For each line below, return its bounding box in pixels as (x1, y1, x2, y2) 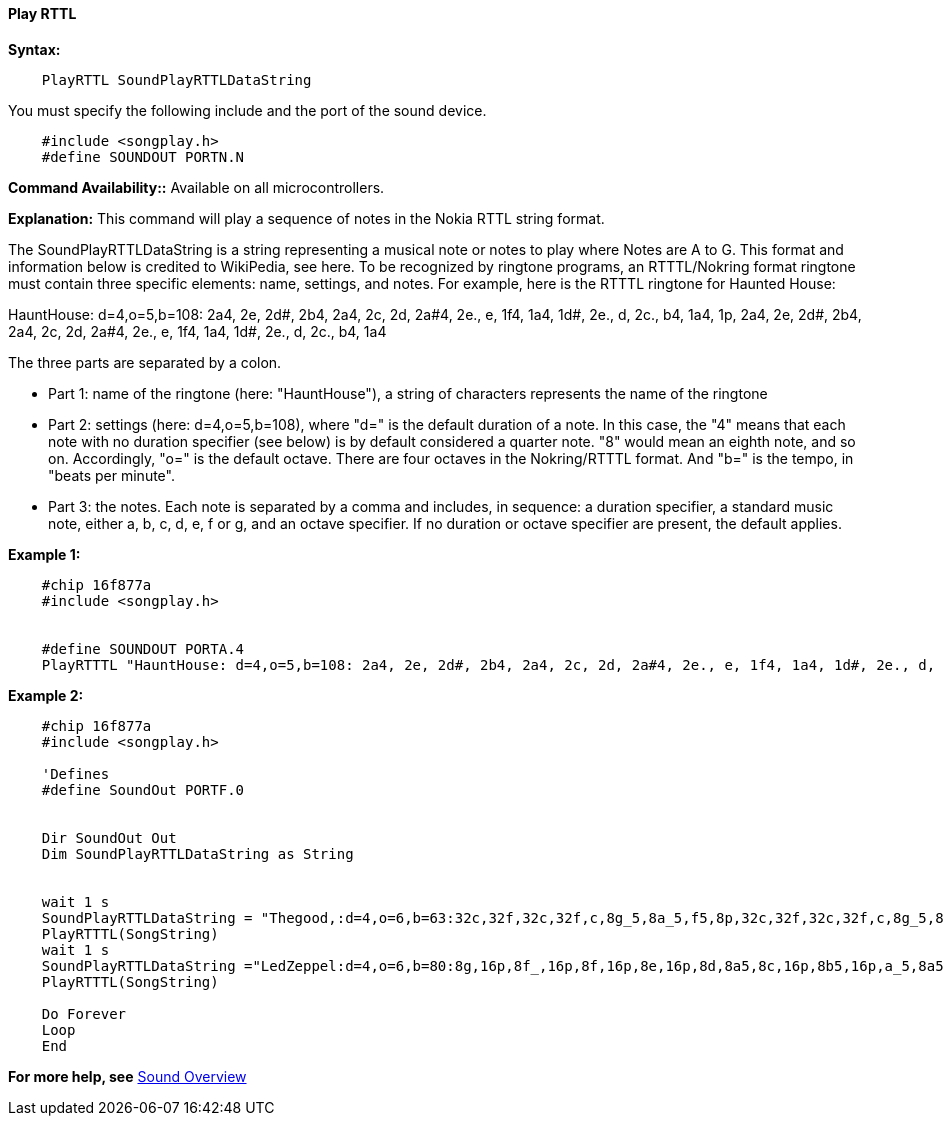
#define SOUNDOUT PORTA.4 (41, 640, 245, 657)
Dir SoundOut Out (41, 829, 177, 846)
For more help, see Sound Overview (8, 1067, 247, 1085)
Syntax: (8, 40, 61, 58)
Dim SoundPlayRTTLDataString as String (41, 845, 354, 862)
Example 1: (8, 545, 81, 563)
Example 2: (8, 686, 84, 704)
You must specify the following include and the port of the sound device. (8, 101, 487, 119)
